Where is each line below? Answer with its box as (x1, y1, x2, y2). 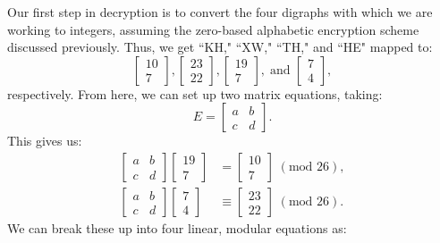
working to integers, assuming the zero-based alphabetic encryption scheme (7, 20, 419, 38)
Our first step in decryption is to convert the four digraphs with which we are (7, 3, 433, 21)
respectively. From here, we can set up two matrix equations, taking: (7, 84, 383, 103)
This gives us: (7, 131, 82, 150)
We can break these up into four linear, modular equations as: (7, 219, 347, 238)
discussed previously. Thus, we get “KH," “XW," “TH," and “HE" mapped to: (7, 38, 433, 56)
